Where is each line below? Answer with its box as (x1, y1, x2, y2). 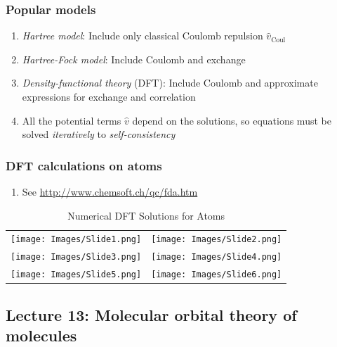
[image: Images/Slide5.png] (11, 270, 142, 280)
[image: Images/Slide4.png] (151, 252, 282, 263)
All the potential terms (22, 113, 121, 127)
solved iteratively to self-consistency (22, 127, 176, 141)
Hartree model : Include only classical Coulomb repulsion (22, 28, 263, 43)
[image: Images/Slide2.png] (151, 234, 282, 245)
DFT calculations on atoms (6, 156, 162, 174)
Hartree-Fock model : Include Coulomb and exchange (22, 51, 246, 66)
